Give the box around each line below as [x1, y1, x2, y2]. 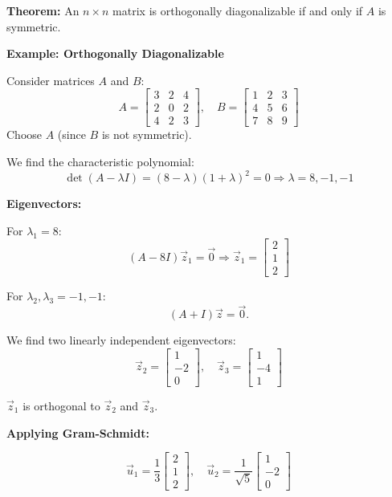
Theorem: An [6, 2, 80, 18]
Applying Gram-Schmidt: [6, 424, 149, 441]
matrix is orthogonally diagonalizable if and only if [112, 2, 363, 18]
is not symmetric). [101, 126, 192, 143]
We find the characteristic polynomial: [6, 153, 194, 170]
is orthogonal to [22, 397, 100, 413]
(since [57, 126, 86, 143]
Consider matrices [6, 71, 95, 88]
